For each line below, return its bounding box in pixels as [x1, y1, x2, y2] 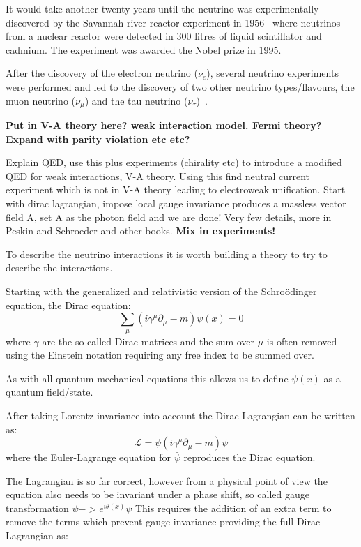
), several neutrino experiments [206, 66, 339, 80]
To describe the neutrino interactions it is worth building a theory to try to [6, 246, 328, 261]
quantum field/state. [6, 384, 93, 399]
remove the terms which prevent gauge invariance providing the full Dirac [6, 514, 321, 529]
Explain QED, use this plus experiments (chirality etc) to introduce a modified [6, 155, 342, 170]
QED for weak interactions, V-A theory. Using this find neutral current [6, 168, 310, 183]
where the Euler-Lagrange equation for [6, 450, 171, 465]
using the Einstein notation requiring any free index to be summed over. [6, 347, 314, 362]
